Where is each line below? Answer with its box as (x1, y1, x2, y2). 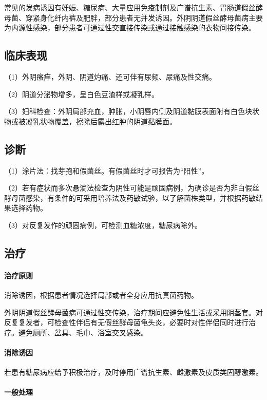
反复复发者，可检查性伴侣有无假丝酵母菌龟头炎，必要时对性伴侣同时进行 (4, 317, 249, 328)
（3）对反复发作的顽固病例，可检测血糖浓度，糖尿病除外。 (4, 219, 202, 230)
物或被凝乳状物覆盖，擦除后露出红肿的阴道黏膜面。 (4, 116, 177, 126)
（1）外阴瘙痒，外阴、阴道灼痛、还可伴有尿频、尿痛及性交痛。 (4, 71, 216, 82)
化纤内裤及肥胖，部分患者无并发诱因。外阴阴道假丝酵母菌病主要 (47, 12, 263, 23)
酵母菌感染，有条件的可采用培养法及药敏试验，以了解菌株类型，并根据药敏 (4, 192, 256, 203)
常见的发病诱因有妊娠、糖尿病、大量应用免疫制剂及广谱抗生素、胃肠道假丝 (4, 2, 256, 12)
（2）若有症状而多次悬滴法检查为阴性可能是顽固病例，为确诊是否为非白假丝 (4, 182, 259, 193)
